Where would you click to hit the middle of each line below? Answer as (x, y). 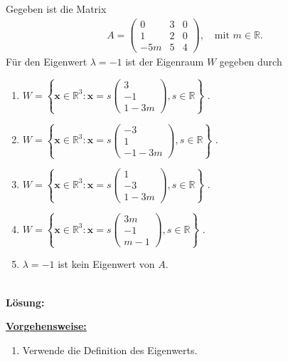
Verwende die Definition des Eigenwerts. (110, 350)
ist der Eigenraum (165, 62)
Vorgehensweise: (46, 326)
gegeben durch (251, 62)
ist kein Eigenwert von (106, 264)
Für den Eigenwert (47, 62)
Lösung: (25, 302)
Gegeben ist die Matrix (56, 9)
